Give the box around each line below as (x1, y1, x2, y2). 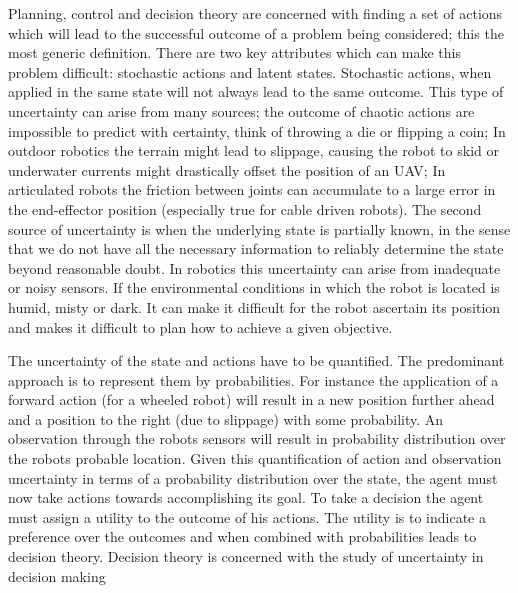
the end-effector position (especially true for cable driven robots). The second (8, 198, 482, 219)
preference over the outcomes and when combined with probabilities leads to (8, 526, 477, 547)
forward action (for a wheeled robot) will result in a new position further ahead (8, 389, 495, 410)
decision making (8, 565, 106, 586)
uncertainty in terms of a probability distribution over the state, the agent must (8, 467, 498, 488)
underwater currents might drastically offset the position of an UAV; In (8, 159, 446, 180)
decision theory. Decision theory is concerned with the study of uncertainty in (8, 546, 484, 567)
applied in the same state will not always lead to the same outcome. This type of (8, 81, 504, 102)
